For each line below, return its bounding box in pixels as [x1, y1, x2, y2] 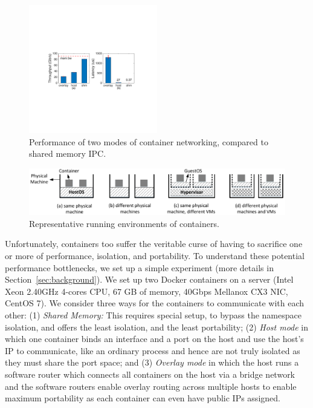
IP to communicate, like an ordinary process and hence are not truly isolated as [5, 344, 300, 357]
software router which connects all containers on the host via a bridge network [5, 367, 295, 380]
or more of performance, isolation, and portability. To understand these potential [5, 249, 305, 262]
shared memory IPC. [29, 147, 106, 160]
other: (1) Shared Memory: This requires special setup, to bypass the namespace [5, 308, 302, 321]
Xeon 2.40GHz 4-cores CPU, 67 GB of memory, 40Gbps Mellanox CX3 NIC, [5, 285, 288, 297]
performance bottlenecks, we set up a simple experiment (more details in [5, 261, 274, 274]
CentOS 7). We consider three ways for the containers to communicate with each [5, 297, 304, 309]
